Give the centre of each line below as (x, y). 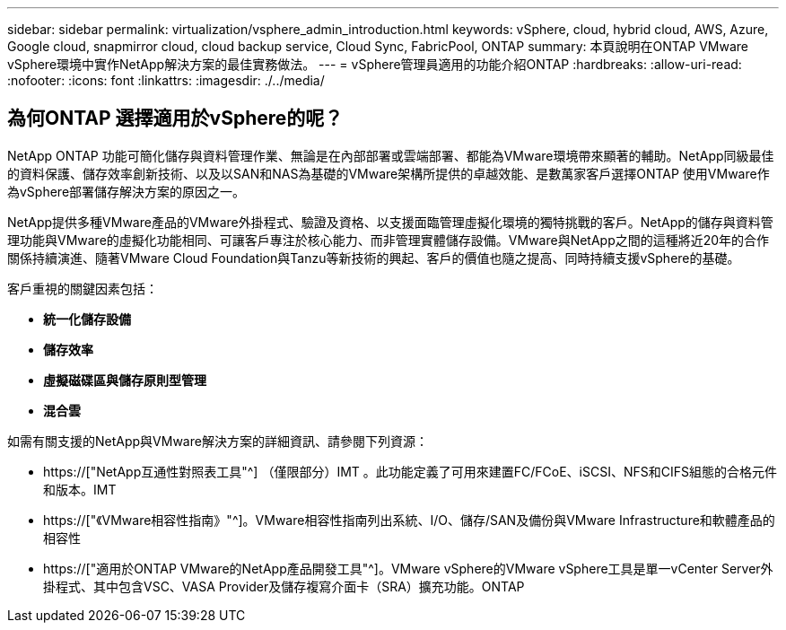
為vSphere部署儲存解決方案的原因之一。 (127, 191)
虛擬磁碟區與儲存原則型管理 (125, 380)
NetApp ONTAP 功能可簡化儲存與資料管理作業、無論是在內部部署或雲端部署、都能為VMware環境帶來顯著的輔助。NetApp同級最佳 (391, 155)
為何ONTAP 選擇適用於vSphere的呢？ (175, 118)
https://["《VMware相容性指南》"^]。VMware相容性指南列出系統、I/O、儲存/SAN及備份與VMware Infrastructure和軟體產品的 (409, 520)
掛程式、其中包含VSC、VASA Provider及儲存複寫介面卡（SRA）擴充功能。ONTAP (284, 586)
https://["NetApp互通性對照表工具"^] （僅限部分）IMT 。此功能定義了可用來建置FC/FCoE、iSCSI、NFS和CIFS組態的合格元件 (410, 471)
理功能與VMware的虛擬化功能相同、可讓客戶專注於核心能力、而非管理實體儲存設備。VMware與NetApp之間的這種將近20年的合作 (389, 240)
